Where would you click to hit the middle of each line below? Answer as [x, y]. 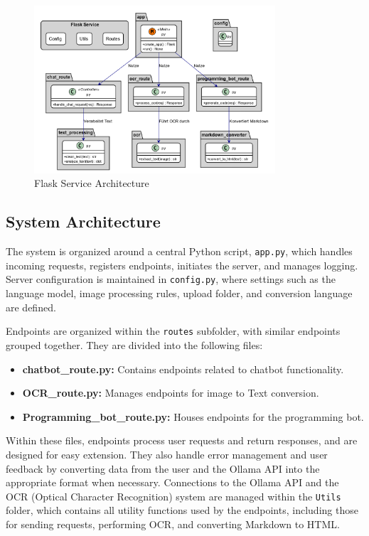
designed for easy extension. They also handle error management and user [167, 454]
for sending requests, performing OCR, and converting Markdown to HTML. [173, 524]
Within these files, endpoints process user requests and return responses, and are [182, 440]
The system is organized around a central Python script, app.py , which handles [179, 251]
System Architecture [83, 221]
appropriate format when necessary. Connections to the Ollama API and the [172, 482]
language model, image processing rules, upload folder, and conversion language [179, 293]
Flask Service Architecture [92, 183]
